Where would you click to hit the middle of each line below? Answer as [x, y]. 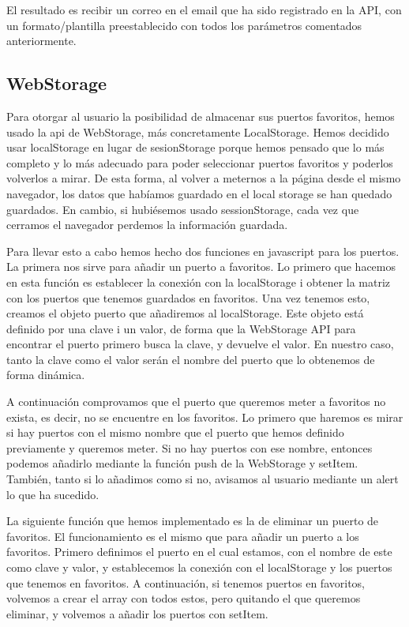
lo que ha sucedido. [53, 494]
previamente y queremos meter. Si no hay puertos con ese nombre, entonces [189, 447]
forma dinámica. [46, 375]
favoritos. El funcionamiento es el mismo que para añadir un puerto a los [183, 536]
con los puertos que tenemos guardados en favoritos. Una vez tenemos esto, [188, 297]
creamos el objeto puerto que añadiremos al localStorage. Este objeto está [185, 313]
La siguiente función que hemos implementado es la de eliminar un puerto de [193, 521]
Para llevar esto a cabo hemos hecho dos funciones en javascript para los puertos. [203, 251]
